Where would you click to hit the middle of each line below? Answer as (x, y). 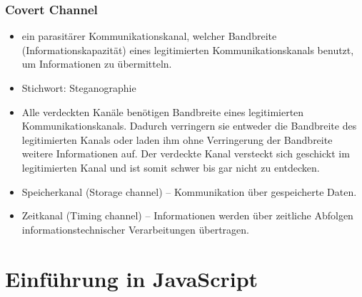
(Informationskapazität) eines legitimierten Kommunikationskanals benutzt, (188, 49)
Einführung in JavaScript (132, 278)
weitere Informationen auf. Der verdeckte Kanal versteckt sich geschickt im (186, 153)
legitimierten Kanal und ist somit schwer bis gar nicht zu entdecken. (171, 167)
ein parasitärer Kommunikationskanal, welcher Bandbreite (149, 36)
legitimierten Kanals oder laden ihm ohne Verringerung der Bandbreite (177, 139)
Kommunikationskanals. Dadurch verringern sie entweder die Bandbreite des (189, 126)
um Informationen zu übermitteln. (97, 64)
